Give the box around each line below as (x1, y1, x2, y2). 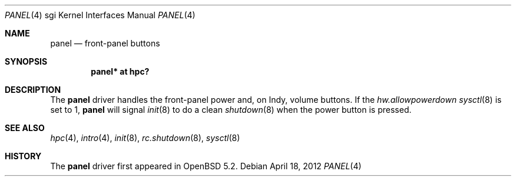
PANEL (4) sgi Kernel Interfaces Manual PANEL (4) (5, 10, 196, 20)
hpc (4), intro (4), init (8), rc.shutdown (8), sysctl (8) (50, 133, 240, 143)
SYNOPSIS (5, 56, 48, 66)
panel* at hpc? (91, 66, 150, 76)
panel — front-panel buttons (50, 38, 160, 48)
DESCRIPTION (5, 85, 61, 95)
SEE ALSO (5, 123, 45, 133)
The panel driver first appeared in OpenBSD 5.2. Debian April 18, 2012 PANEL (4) (50, 161, 362, 171)
